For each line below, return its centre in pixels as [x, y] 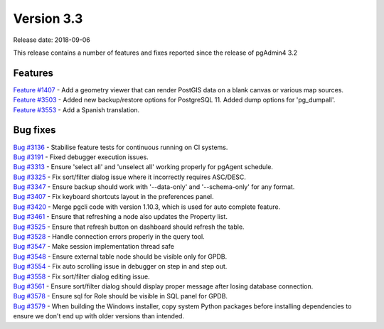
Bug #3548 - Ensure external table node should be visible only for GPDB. [120, 257]
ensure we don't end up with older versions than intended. [99, 316]
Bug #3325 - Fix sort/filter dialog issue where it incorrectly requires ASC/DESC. [130, 177]
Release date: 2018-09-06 [52, 40]
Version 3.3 [48, 18]
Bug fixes [34, 130]
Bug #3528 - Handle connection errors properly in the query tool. [109, 237]
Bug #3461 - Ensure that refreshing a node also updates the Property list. [120, 217]
